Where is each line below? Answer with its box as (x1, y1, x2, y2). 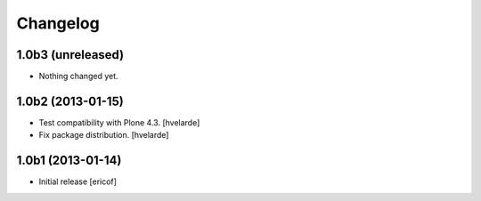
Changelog (16, 13, 100, 33)
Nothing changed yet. (38, 71, 119, 82)
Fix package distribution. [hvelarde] (38, 130, 169, 141)
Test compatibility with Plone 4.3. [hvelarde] (38, 117, 200, 128)
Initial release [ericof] (38, 176, 118, 187)
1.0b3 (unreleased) (16, 47, 125, 62)
